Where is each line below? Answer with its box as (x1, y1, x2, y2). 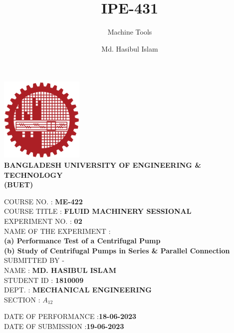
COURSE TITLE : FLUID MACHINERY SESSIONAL (4, 206, 192, 216)
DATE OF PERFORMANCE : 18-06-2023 (4, 311, 137, 321)
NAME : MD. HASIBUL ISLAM (4, 264, 116, 275)
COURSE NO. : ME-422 (4, 196, 83, 206)
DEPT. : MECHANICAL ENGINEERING (4, 284, 152, 295)
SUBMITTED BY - (4, 255, 64, 265)
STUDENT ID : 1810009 (4, 274, 84, 285)
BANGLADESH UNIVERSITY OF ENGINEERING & (4, 160, 201, 170)
